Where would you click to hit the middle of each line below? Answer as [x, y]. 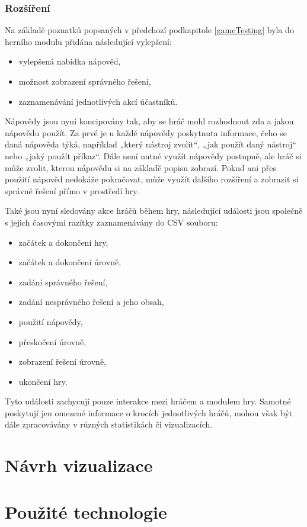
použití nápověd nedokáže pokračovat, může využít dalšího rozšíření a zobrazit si [152, 179]
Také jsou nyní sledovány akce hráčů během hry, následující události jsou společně [154, 211]
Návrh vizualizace [79, 465]
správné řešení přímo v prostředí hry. [72, 190]
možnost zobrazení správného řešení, [85, 81]
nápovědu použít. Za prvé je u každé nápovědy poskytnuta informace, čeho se [146, 132]
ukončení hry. [43, 381]
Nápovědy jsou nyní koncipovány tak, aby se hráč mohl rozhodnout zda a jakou [149, 121]
